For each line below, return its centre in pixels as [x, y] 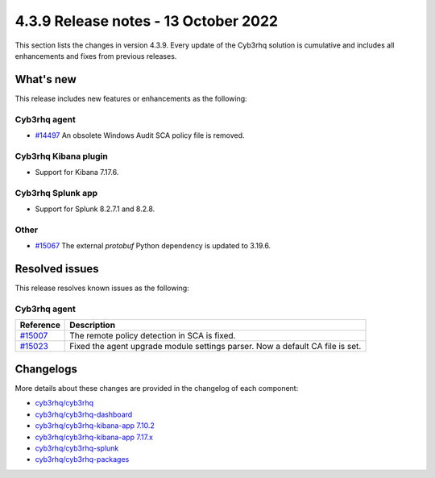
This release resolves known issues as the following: [102, 288]
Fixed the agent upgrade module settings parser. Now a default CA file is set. [215, 347]
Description [93, 325]
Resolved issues [57, 269]
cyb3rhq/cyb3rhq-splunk [77, 448]
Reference [40, 325]
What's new [46, 79]
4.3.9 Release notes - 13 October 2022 [146, 21]
